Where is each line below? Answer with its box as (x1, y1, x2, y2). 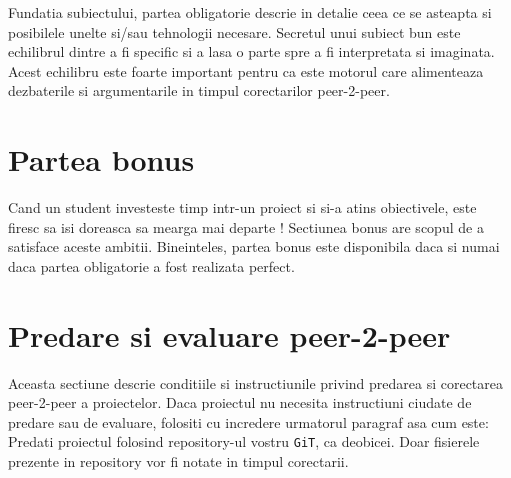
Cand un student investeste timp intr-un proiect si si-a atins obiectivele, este (8, 197, 477, 218)
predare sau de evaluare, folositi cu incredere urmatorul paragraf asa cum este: (8, 411, 489, 432)
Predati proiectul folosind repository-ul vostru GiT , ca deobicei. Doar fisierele (8, 431, 480, 452)
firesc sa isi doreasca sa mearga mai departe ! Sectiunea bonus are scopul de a (8, 216, 484, 237)
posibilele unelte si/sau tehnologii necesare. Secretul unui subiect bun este (8, 21, 461, 42)
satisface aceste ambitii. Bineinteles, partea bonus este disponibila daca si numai (8, 236, 500, 257)
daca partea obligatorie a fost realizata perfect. (8, 255, 295, 276)
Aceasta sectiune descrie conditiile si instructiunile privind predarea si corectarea (8, 372, 503, 393)
